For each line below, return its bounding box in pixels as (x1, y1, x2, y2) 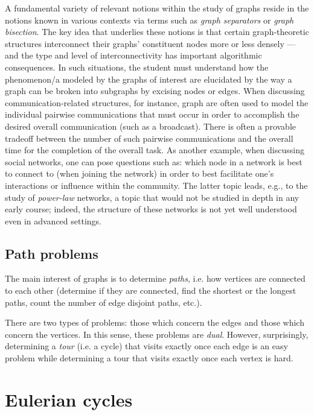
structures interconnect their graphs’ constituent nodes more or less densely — (5, 37, 296, 49)
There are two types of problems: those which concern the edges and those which (5, 316, 304, 329)
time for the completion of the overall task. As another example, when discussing (5, 144, 304, 156)
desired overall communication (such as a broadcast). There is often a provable (5, 119, 296, 132)
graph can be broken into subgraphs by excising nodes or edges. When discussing (5, 84, 305, 97)
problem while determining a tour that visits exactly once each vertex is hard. (5, 352, 293, 364)
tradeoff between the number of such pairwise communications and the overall (5, 131, 293, 144)
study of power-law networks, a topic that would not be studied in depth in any (5, 191, 300, 203)
